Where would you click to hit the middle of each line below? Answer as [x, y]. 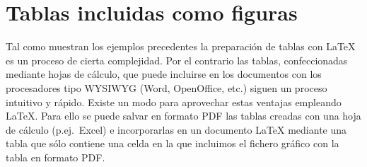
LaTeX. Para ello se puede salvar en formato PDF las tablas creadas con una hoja [183, 116]
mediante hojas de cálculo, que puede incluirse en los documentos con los [164, 74]
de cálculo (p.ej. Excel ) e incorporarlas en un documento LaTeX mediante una [176, 129]
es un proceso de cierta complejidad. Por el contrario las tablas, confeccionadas [177, 60]
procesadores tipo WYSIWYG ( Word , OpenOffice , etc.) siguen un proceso [167, 87]
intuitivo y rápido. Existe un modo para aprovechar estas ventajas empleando [174, 102]
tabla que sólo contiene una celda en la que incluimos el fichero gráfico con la [173, 143]
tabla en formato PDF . [56, 157]
